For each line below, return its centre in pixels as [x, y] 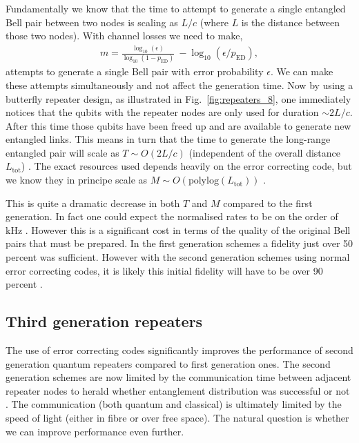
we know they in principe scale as [77, 180]
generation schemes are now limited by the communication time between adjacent [178, 377]
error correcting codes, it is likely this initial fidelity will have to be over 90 [164, 270]
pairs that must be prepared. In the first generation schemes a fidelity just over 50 [179, 243]
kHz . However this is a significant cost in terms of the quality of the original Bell [178, 229]
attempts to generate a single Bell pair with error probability [135, 71]
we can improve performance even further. [95, 431]
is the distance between [290, 22]
